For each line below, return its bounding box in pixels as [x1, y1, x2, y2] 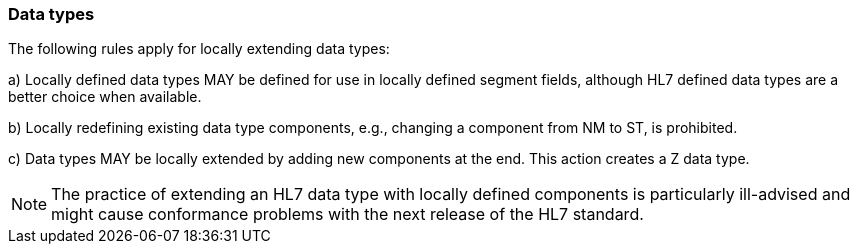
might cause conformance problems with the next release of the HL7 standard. [51, 204, 644, 225]
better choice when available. [8, 88, 202, 106]
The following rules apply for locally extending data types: [8, 40, 390, 58]
